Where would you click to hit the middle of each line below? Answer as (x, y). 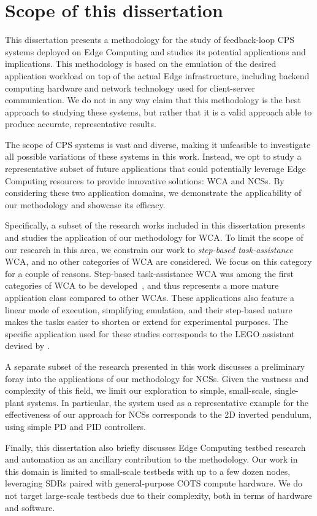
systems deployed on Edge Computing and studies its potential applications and (155, 51)
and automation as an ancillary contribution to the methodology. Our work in (151, 459)
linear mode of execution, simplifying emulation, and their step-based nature (149, 309)
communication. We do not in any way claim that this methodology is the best (153, 100)
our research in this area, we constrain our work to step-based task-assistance (149, 249)
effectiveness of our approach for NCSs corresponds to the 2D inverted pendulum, (158, 414)
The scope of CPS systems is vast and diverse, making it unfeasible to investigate (158, 144)
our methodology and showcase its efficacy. (85, 204)
